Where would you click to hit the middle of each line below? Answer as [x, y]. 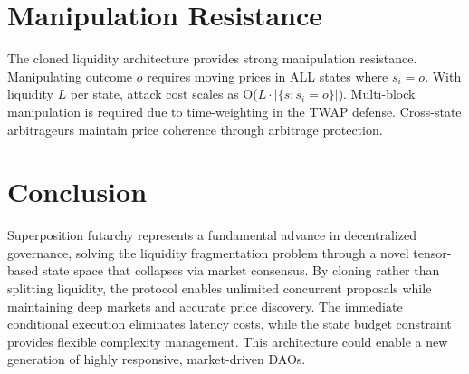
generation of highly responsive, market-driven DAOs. [157, 359]
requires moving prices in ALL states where [268, 76]
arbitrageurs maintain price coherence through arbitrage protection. [195, 129]
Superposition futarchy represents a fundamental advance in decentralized [212, 235]
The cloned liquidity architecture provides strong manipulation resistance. [212, 58]
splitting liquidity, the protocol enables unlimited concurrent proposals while [220, 288]
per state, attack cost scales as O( [164, 94]
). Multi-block [377, 94]
